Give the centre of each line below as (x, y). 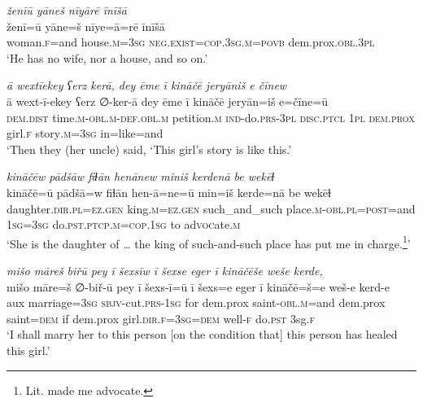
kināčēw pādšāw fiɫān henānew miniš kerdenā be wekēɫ (141, 176)
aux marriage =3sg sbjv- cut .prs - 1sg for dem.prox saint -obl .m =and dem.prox (196, 302)
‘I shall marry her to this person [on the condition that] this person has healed (202, 334)
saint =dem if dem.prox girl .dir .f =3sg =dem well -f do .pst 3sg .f (161, 318)
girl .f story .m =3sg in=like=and (85, 133)
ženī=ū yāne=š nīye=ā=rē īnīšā (86, 26)
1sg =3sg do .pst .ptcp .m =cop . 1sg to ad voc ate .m (124, 224)
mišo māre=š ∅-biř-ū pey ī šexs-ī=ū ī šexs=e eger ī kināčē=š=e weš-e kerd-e (198, 286)
